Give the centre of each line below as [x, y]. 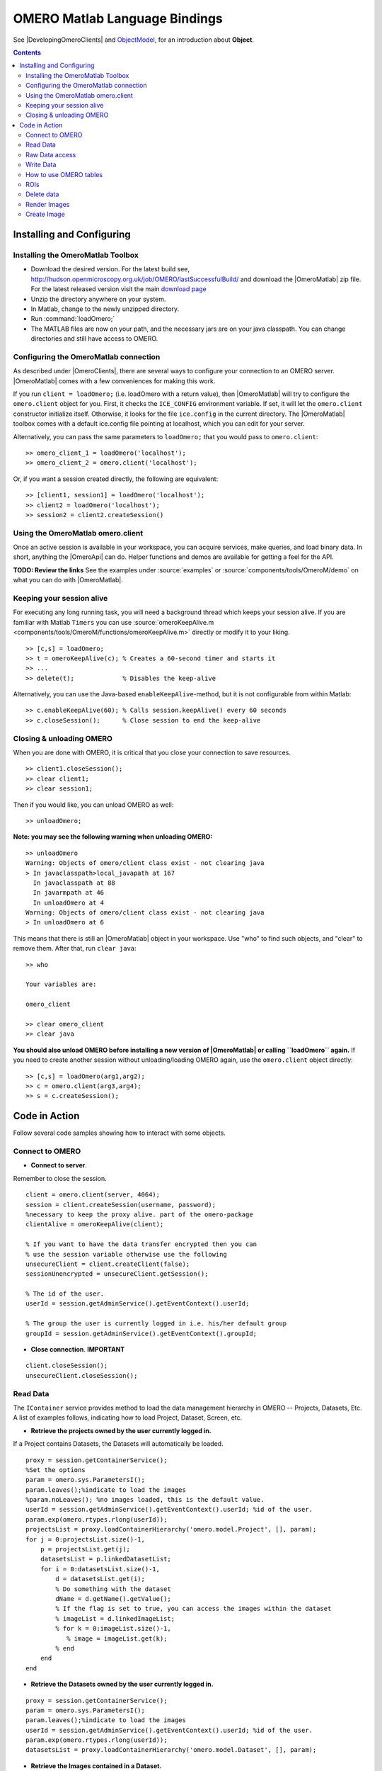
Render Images [48, 204]
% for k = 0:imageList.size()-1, [113, 1629]
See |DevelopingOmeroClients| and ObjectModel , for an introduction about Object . [134, 40]
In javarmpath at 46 [69, 893]
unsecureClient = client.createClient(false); [108, 1264]
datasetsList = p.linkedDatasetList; [105, 1559]
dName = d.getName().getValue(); [113, 1599]
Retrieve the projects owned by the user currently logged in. [121, 1430]
